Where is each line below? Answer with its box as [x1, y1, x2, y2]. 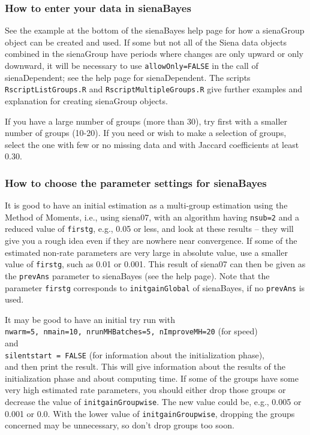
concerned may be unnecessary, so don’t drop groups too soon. [5, 419, 234, 431]
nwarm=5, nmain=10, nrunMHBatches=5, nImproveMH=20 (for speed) [5, 325, 258, 337]
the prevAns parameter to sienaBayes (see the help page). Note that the [5, 269, 270, 282]
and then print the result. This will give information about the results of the [5, 360, 285, 373]
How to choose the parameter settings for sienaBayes [5, 175, 267, 190]
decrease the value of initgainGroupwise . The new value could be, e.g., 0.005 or [5, 395, 302, 408]
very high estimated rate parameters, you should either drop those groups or [5, 383, 286, 396]
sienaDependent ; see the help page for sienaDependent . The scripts [5, 71, 251, 83]
